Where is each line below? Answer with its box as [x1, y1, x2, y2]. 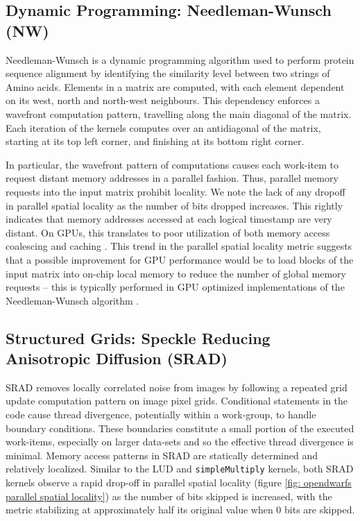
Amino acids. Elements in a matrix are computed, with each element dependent [6, 79, 345, 94]
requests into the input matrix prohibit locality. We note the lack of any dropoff [6, 184, 345, 198]
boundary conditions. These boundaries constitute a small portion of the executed [6, 420, 354, 435]
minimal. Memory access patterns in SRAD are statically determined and [6, 447, 318, 462]
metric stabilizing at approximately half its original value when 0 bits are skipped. [6, 502, 355, 517]
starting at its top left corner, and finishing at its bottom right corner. [6, 134, 305, 148]
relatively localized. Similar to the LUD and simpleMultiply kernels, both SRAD [6, 461, 354, 476]
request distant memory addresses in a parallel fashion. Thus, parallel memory [6, 171, 338, 185]
